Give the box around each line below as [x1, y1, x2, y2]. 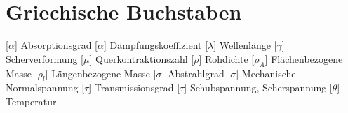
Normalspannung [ [6, 80, 85, 95]
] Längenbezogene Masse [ [45, 66, 156, 80]
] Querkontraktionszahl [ [89, 51, 194, 66]
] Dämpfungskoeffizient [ [103, 38, 208, 52]
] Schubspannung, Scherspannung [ [184, 80, 333, 95]
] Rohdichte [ [199, 51, 255, 66]
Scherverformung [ [6, 51, 83, 66]
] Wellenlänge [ [213, 38, 277, 52]
